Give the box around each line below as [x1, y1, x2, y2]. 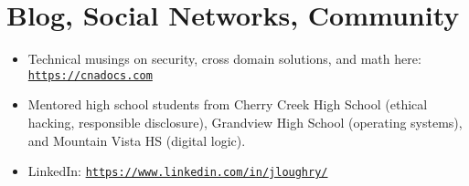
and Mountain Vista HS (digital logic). [27, 130, 246, 150]
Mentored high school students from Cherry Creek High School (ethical [27, 95, 428, 114]
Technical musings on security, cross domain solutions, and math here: [27, 49, 421, 68]
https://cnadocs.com [27, 68, 153, 82]
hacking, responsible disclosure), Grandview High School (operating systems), [27, 112, 463, 131]
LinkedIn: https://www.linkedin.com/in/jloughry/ [27, 161, 328, 181]
